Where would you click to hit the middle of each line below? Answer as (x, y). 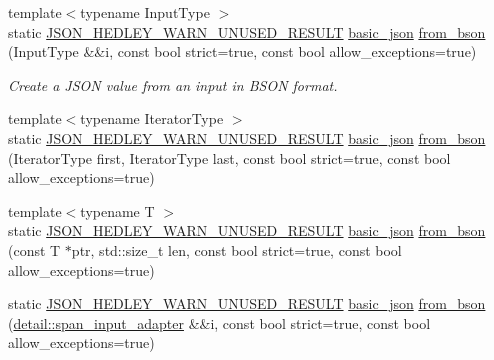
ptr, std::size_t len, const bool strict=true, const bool (236, 249)
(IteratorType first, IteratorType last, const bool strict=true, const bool (229, 157)
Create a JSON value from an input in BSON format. (173, 84)
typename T (117, 210)
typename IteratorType (152, 118)
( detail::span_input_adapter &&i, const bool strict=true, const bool (219, 322)
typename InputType (145, 12)
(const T (34, 249)
